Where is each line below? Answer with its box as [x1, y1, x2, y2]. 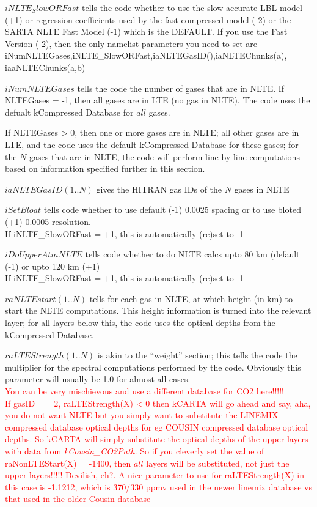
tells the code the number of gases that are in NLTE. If [77, 81, 285, 94]
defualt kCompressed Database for [5, 105, 134, 118]
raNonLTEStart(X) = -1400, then [5, 456, 131, 469]
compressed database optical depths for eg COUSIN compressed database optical [5, 420, 308, 433]
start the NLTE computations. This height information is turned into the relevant [5, 304, 312, 317]
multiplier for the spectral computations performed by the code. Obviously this [5, 360, 301, 373]
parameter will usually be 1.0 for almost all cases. [5, 372, 191, 385]
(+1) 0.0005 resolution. [5, 215, 91, 228]
